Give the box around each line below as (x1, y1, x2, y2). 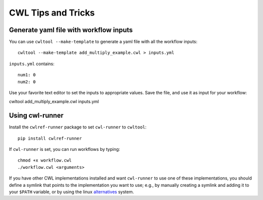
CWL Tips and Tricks (9, 7, 95, 18)
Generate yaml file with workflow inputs (9, 26, 133, 34)
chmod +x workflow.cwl (18, 158, 72, 163)
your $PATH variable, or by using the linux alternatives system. (9, 189, 134, 195)
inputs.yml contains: (9, 61, 55, 67)
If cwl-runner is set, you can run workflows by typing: (9, 146, 120, 152)
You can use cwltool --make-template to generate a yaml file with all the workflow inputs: (9, 39, 198, 45)
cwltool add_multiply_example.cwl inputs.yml (9, 99, 99, 105)
